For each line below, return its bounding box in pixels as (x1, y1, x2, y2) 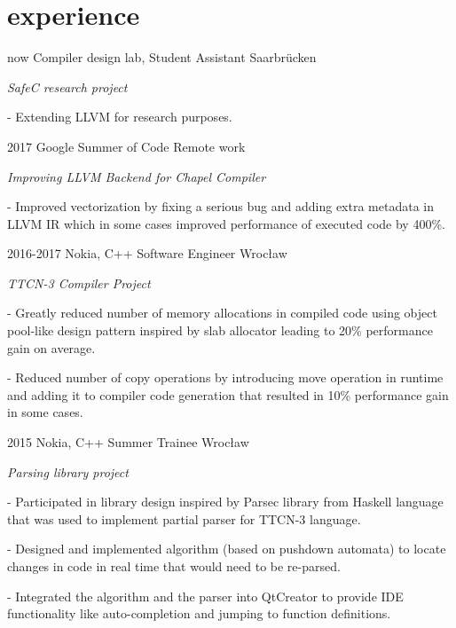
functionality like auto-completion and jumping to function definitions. (7, 604, 391, 623)
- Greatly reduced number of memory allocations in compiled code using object (7, 303, 437, 322)
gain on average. (7, 338, 96, 357)
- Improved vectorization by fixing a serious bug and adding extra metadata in (7, 197, 434, 216)
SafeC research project (7, 77, 128, 96)
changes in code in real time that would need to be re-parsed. (7, 557, 341, 575)
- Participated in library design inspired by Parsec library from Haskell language (7, 492, 444, 511)
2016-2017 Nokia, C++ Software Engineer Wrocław (7, 244, 287, 263)
